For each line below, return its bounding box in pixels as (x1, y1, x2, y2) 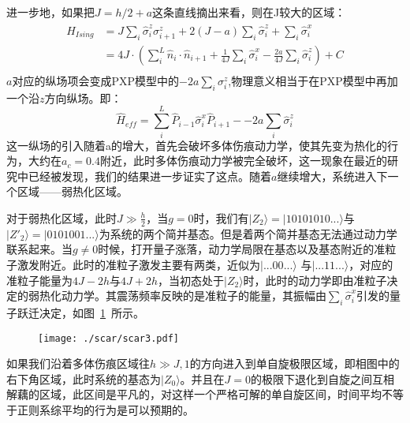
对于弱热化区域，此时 (6, 209, 117, 226)
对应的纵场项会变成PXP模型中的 (12, 73, 179, 89)
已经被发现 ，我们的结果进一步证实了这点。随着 (28, 167, 271, 184)
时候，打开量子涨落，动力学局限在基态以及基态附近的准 (98, 241, 386, 257)
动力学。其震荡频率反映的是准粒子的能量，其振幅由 (61, 287, 326, 304)
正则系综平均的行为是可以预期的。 (17, 401, 194, 417)
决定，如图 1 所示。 (39, 304, 144, 320)
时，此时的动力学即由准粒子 (243, 271, 387, 288)
